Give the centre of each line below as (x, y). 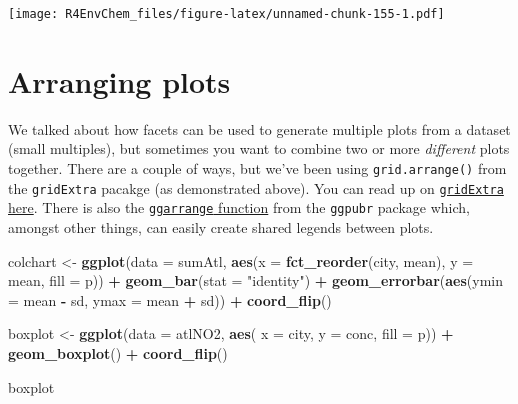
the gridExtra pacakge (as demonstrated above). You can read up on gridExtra (256, 187)
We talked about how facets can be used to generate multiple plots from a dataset (259, 128)
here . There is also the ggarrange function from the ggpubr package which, (239, 207)
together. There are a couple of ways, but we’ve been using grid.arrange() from (257, 167)
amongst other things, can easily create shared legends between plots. (221, 226)
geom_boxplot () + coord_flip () (118, 352)
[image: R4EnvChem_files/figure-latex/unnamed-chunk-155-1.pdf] (226, 14)
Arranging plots (119, 80)
